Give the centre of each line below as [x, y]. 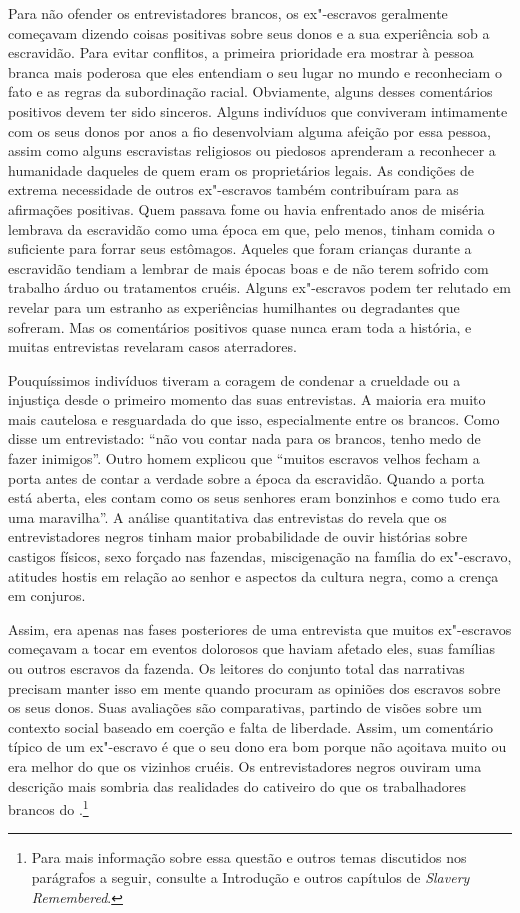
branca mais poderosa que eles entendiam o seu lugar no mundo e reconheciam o [255, 71]
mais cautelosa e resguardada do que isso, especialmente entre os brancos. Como [254, 418]
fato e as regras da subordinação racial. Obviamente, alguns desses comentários [250, 91]
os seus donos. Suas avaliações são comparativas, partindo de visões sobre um [245, 707]
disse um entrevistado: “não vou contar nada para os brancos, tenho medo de [244, 438]
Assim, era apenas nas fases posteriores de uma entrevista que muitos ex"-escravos [260, 628]
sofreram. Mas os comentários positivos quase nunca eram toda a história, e [240, 326]
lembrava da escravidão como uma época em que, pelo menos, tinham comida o [251, 228]
